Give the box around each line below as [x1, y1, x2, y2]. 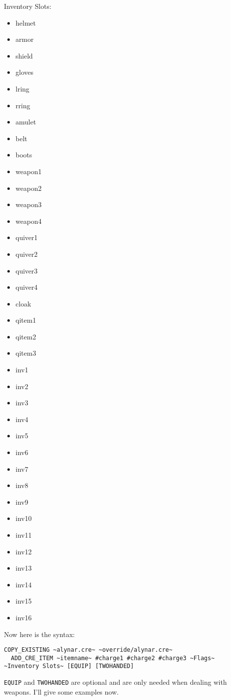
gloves [15, 67, 34, 77]
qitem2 [15, 331, 36, 341]
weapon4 [15, 215, 42, 226]
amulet [15, 117, 36, 127]
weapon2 [15, 183, 42, 193]
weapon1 [15, 166, 42, 176]
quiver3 [15, 265, 38, 275]
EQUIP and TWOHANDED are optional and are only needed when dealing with [4, 677, 227, 687]
